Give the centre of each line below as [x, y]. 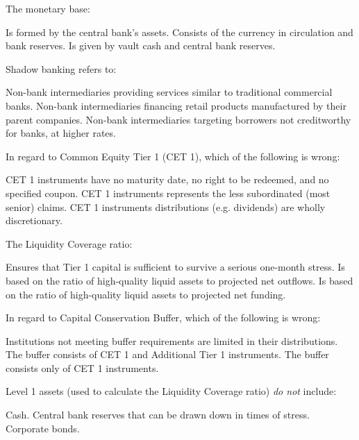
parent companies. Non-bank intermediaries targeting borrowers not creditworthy [178, 119]
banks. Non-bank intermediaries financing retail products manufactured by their [176, 105]
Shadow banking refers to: [61, 68]
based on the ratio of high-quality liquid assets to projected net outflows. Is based [179, 280]
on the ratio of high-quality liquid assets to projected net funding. [146, 294]
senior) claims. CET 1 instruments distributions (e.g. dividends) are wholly [166, 206]
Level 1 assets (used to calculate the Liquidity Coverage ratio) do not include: [171, 391]
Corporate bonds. [43, 428]
